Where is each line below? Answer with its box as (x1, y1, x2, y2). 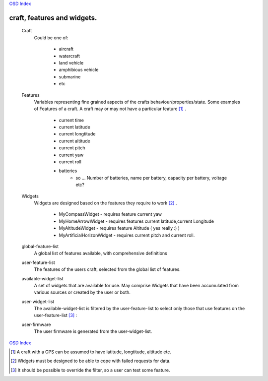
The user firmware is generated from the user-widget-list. (34, 328, 152, 334)
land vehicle (59, 60, 84, 65)
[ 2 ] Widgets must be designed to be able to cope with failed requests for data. (10, 358, 171, 364)
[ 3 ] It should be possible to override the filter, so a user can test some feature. (10, 367, 171, 373)
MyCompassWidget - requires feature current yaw (59, 211, 162, 217)
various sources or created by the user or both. (34, 289, 131, 295)
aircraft (59, 46, 74, 52)
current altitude (59, 138, 90, 144)
